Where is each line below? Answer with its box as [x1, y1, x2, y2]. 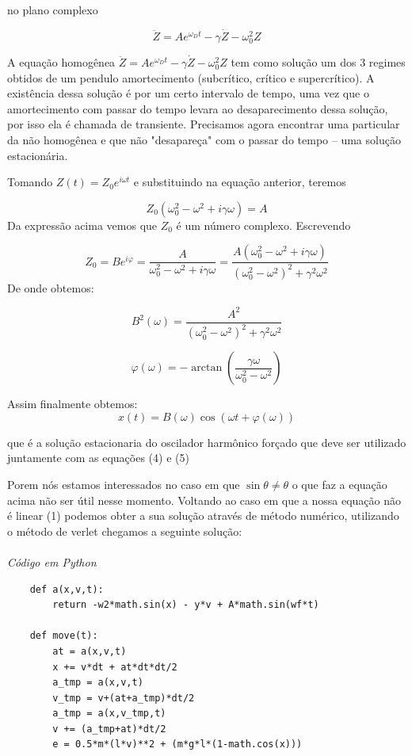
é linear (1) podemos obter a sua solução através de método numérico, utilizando [7, 507, 399, 524]
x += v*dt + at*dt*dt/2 [52, 661, 177, 673]
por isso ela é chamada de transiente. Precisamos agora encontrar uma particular [7, 116, 400, 132]
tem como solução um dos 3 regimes [231, 53, 406, 70]
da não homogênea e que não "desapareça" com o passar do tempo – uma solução [7, 131, 401, 147]
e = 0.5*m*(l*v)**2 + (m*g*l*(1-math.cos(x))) [52, 739, 303, 750]
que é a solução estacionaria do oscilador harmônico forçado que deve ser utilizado [7, 433, 406, 450]
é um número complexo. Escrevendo [176, 216, 351, 233]
